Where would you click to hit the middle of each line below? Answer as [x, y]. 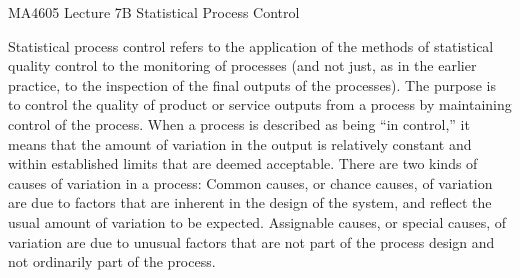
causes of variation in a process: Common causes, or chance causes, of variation [250, 182]
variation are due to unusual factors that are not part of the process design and [251, 241]
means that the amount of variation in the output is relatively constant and [240, 143]
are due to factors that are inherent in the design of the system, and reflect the [250, 202]
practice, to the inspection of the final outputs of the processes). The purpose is [252, 84]
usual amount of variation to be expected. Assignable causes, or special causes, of [257, 221]
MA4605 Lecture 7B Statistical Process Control [154, 12]
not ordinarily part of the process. [112, 261]
